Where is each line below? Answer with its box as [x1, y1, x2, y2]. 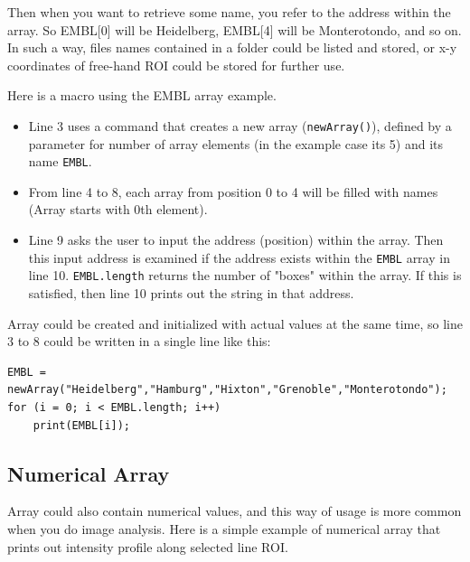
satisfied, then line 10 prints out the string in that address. [28, 283, 354, 302]
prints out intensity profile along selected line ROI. [7, 537, 288, 556]
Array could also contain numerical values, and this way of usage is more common [7, 501, 462, 520]
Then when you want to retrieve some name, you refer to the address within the [7, 3, 451, 21]
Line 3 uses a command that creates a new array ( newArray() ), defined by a [28, 116, 452, 135]
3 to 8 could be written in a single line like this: [7, 332, 271, 351]
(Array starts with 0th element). [28, 200, 208, 219]
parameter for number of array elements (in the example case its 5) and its [28, 134, 444, 153]
